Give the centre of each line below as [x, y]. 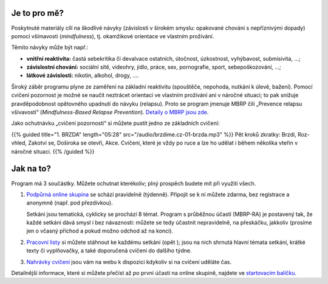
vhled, [19, 143]
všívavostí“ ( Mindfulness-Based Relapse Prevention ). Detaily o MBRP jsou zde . [110, 112]
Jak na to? [31, 169]
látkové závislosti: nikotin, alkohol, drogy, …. [83, 75]
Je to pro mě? [37, 13]
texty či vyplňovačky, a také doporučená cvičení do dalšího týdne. [109, 251]
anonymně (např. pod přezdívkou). [70, 203]
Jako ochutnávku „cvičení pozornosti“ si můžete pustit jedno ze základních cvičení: [115, 123]
